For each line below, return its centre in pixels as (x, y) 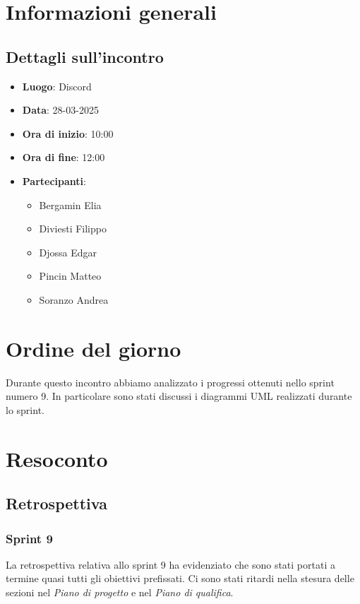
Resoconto (57, 458)
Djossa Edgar (68, 252)
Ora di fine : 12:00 (64, 157)
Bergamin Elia (70, 205)
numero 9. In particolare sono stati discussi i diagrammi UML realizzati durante (179, 396)
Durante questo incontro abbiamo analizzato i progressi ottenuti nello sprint (170, 382)
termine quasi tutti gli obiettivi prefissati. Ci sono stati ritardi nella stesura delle (180, 578)
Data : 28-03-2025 (60, 110)
